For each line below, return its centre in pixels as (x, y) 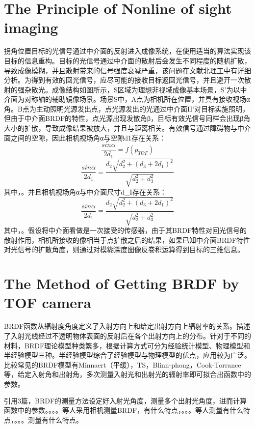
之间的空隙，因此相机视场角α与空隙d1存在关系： (88, 137)
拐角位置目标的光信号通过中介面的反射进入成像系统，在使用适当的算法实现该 (127, 51)
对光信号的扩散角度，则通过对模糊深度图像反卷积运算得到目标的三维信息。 (124, 249)
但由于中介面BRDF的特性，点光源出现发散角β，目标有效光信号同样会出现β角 (127, 118)
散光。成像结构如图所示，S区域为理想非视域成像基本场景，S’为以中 (139, 89)
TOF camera (48, 302)
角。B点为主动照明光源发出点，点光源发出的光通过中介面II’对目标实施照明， (127, 108)
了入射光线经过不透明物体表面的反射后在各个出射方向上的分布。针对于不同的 (127, 335)
